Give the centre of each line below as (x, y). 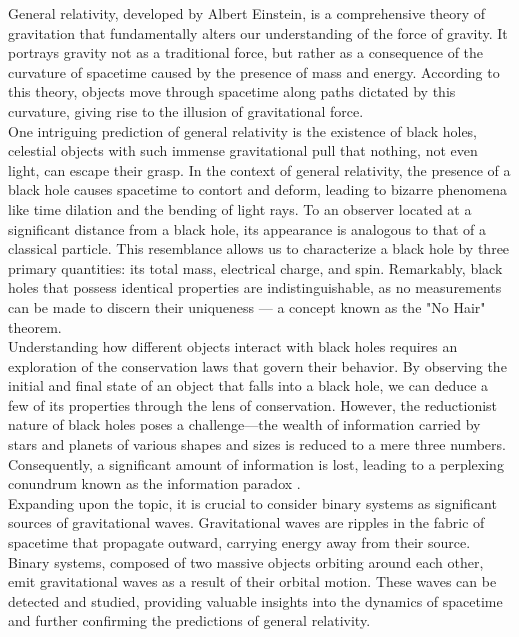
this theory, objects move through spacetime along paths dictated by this (232, 91)
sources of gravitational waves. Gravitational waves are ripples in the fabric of (246, 522)
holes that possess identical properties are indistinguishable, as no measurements (255, 287)
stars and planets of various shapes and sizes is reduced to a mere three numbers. (257, 444)
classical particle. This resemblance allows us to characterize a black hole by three (259, 248)
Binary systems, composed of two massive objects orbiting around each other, (246, 561)
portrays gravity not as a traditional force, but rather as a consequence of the (246, 52)
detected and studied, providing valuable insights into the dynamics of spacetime (255, 600)
